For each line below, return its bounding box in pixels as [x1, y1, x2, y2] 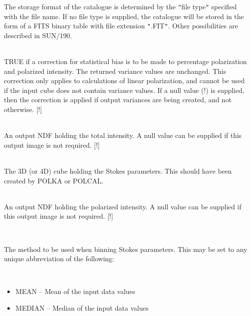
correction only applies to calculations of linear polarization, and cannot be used [4, 75, 245, 86]
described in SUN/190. [4, 30, 72, 40]
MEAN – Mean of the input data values [15, 286, 136, 296]
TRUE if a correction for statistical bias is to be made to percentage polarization [4, 56, 247, 67]
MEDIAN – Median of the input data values [15, 302, 149, 313]
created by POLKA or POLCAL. [4, 175, 104, 185]
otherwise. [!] [4, 104, 42, 114]
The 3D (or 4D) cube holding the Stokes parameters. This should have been [4, 166, 232, 176]
